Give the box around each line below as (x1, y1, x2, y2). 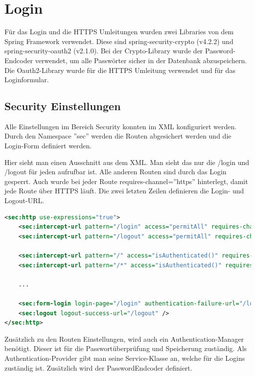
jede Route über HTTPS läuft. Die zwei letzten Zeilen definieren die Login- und (4, 186, 244, 196)
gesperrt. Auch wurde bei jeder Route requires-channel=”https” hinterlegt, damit (4, 176, 248, 186)
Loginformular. (4, 74, 49, 85)
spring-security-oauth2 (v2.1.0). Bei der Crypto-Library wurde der (4, 46, 203, 56)
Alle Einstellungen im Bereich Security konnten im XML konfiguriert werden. (4, 121, 237, 131)
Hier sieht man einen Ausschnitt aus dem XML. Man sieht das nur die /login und (4, 157, 250, 167)
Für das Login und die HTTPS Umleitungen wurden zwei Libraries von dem (4, 26, 234, 37)
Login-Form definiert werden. (4, 141, 92, 151)
